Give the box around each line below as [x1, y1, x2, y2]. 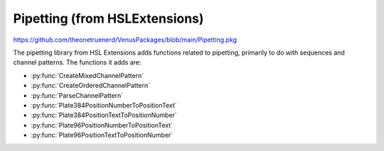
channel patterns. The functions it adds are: [13, 58, 142, 67]
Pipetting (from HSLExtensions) [13, 11, 204, 26]
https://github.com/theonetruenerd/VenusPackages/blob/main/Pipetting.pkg [13, 35, 238, 44]
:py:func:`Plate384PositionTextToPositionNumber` [31, 111, 177, 120]
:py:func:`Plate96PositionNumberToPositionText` [31, 121, 174, 129]
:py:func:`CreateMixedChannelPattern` [31, 71, 144, 79]
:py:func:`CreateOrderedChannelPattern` [31, 82, 151, 90]
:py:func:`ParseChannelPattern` [31, 91, 124, 99]
